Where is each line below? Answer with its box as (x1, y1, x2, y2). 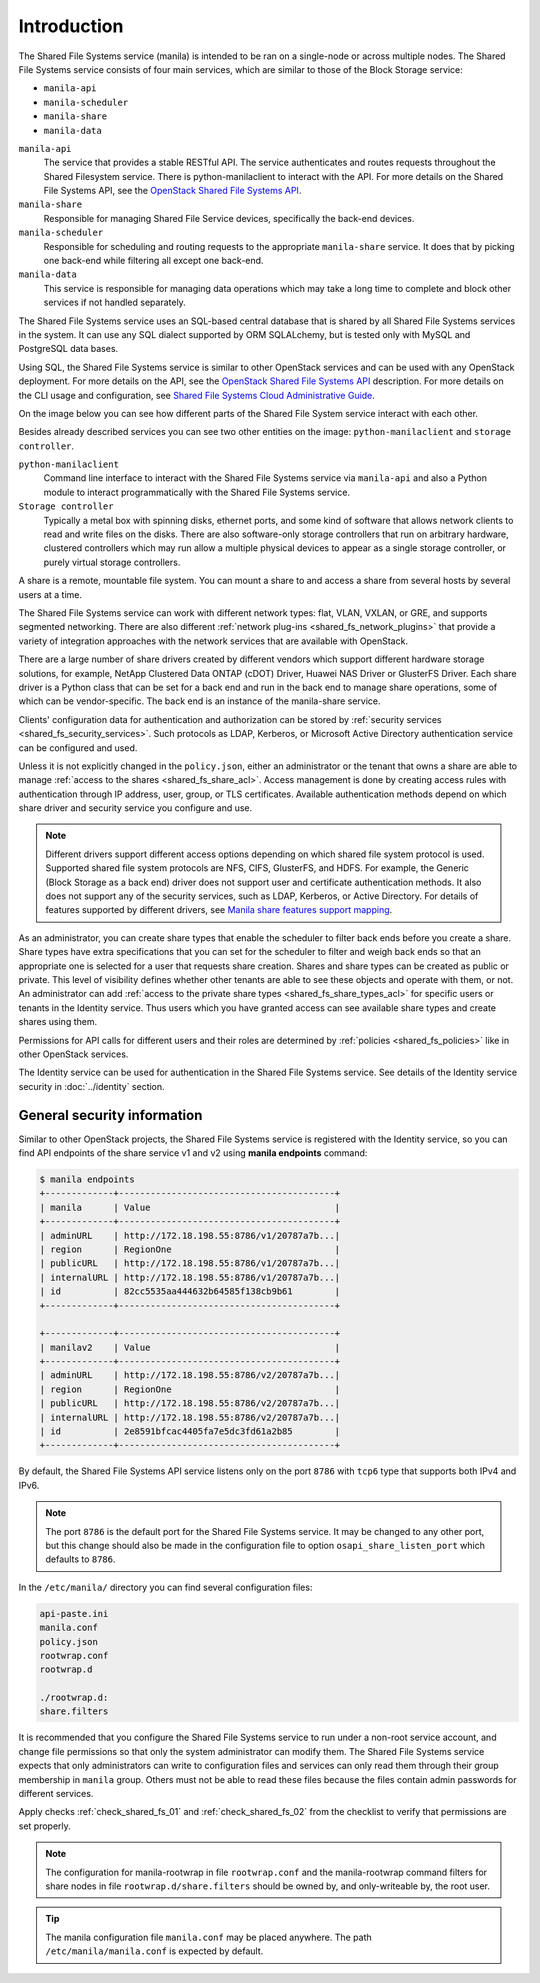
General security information (18, 1106, 203, 1124)
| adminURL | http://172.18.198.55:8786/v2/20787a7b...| (39, 1370, 341, 1381)
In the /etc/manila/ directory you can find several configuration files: (18, 1581, 313, 1593)
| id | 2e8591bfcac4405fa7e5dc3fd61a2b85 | (39, 1426, 341, 1437)
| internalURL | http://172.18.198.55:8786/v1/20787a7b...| (39, 1271, 341, 1283)
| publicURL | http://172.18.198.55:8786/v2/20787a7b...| (39, 1398, 341, 1409)
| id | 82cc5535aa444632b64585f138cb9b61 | (39, 1286, 341, 1297)
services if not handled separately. (43, 296, 187, 309)
